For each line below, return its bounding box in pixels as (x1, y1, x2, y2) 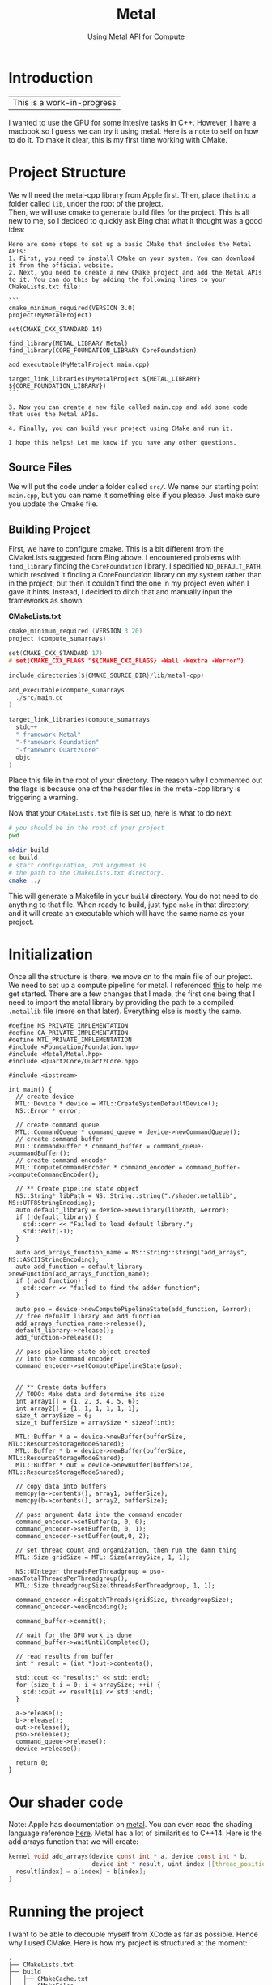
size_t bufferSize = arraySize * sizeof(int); (15, 1419, 176, 1427)
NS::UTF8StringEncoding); (8, 1199, 96, 1208)
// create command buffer (15, 1135, 104, 1144)
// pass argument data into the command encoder (15, 1511, 183, 1519)
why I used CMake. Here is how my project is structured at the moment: (8, 1937, 248, 1948)
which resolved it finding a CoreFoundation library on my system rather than (8, 570, 262, 580)
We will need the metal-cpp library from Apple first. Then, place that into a (8, 190, 257, 199)
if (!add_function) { (15, 1277, 89, 1285)
